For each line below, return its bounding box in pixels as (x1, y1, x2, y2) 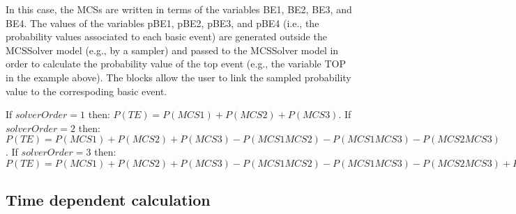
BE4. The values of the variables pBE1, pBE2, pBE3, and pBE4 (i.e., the (6, 15, 319, 30)
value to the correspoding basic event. (6, 83, 167, 98)
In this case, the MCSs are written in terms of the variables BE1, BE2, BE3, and (6, 2, 352, 16)
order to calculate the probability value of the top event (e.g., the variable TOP (6, 56, 347, 71)
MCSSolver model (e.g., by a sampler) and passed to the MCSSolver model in (6, 42, 339, 57)
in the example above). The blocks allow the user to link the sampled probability (6, 69, 351, 84)
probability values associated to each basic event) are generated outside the (6, 29, 327, 44)
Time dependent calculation (6, 189, 211, 211)
